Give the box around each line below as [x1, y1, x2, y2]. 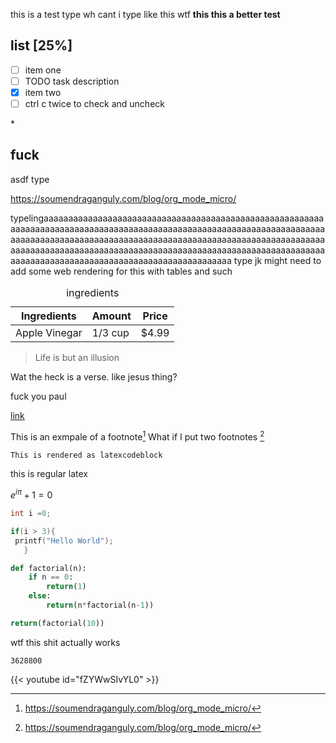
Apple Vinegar [15, 325, 83, 339]
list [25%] [10, 37, 73, 54]
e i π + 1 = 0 [10, 487, 53, 501]
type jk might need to [233, 254, 322, 266]
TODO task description [24, 75, 120, 87]
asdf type [10, 173, 50, 185]
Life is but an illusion [34, 351, 120, 363]
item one [24, 64, 62, 76]
